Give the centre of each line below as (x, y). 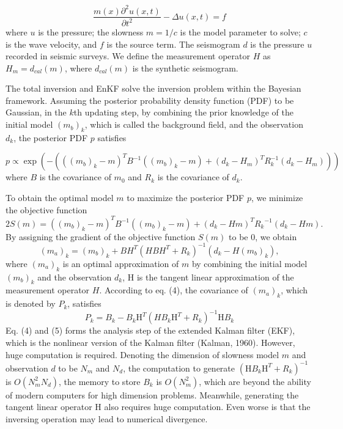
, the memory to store (100, 381)
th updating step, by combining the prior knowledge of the (183, 112)
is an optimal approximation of (121, 263)
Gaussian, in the (36, 112)
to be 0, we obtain (263, 236)
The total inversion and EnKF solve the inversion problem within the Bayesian (153, 88)
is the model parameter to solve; (240, 31)
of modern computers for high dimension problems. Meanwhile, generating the (152, 394)
